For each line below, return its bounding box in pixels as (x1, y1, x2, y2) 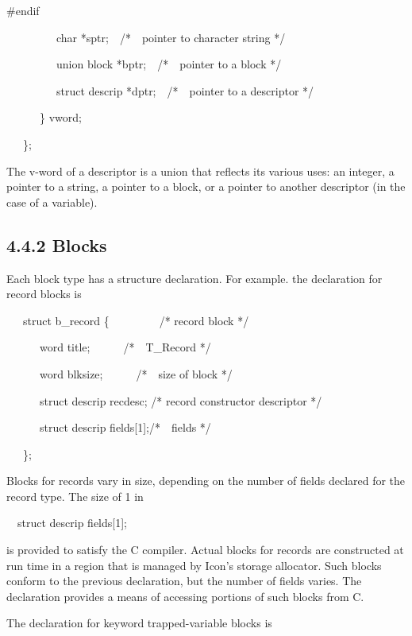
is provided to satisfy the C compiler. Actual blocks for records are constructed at (6, 541, 404, 558)
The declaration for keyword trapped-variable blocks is (6, 615, 272, 631)
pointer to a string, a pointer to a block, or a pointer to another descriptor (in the (6, 178, 406, 195)
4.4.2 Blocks (6, 232, 107, 257)
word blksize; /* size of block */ (39, 365, 233, 382)
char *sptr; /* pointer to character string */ (56, 29, 286, 45)
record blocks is (6, 285, 82, 302)
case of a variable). (6, 193, 98, 210)
